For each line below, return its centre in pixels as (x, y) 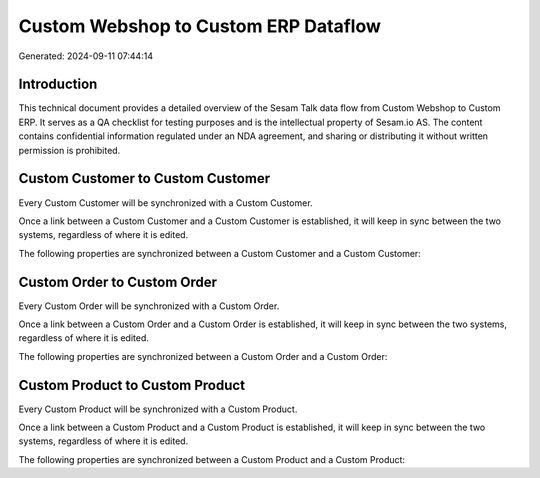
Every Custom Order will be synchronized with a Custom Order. (149, 306)
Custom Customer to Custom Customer (144, 178)
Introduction (58, 84)
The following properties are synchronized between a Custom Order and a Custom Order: (203, 356)
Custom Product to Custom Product (131, 385)
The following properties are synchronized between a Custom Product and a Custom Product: (211, 459)
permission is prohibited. (69, 150)
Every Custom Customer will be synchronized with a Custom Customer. (166, 202)
